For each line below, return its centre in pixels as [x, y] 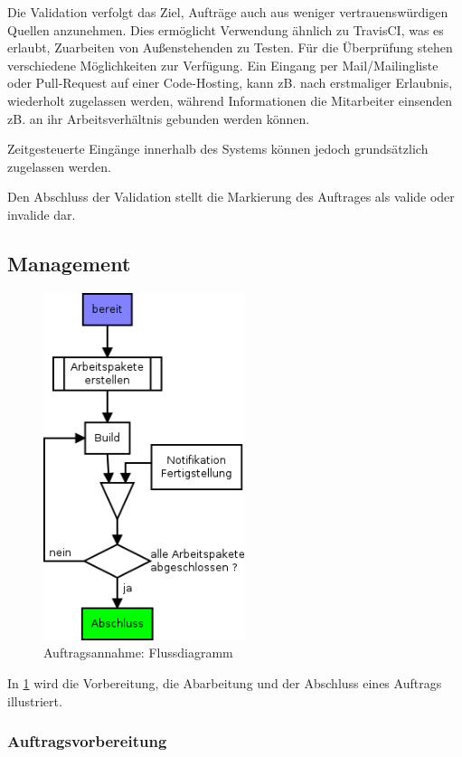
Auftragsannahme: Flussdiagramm [138, 653]
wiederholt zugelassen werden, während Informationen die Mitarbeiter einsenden [230, 100]
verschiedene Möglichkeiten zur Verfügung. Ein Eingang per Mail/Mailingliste [223, 65]
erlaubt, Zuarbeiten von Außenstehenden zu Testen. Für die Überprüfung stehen [230, 47]
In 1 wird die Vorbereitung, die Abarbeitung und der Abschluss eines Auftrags [225, 682]
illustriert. [35, 700]
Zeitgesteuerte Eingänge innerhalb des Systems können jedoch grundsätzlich [218, 149]
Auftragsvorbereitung [87, 741]
